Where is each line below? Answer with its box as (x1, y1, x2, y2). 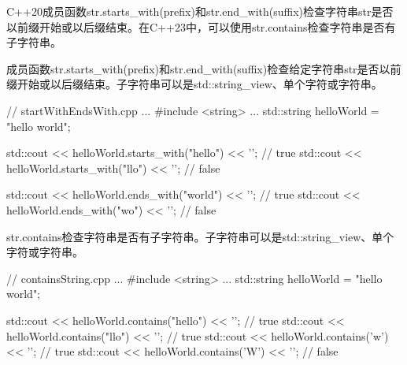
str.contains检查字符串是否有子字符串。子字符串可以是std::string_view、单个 (6, 228, 394, 244)
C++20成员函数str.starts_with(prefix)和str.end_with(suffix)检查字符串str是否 (6, 3, 394, 19)
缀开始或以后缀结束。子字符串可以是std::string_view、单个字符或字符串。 (6, 76, 383, 92)
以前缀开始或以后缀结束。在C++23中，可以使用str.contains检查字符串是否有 (6, 18, 396, 35)
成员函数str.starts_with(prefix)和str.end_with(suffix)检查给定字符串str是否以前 (6, 60, 401, 76)
